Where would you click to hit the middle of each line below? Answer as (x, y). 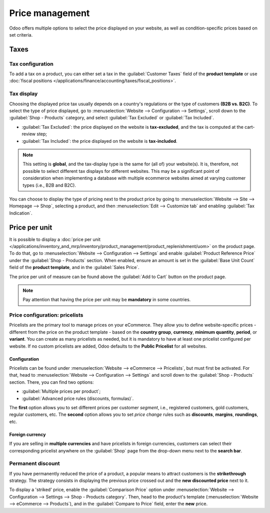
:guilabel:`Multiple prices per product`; (61, 391)
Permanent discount (34, 463)
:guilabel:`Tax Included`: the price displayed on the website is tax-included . (99, 141)
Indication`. (21, 213)
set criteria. (21, 35)
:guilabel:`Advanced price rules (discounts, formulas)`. (78, 398)
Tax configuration (31, 64)
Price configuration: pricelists (46, 315)
